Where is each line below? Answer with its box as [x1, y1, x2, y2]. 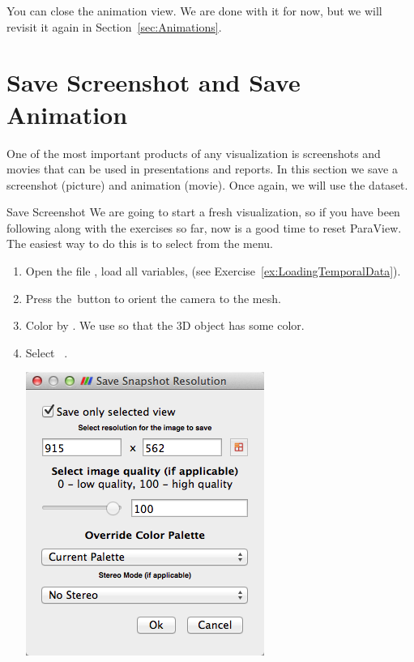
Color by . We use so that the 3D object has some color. [25, 317, 305, 334]
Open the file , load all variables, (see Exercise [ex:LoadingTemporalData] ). [25, 263, 401, 280]
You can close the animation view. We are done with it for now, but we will [6, 2, 382, 19]
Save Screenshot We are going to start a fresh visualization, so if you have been [6, 203, 400, 220]
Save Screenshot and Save [6, 66, 301, 99]
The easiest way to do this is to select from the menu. [6, 235, 273, 252]
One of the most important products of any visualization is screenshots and [6, 144, 381, 161]
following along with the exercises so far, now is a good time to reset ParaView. [6, 219, 402, 236]
